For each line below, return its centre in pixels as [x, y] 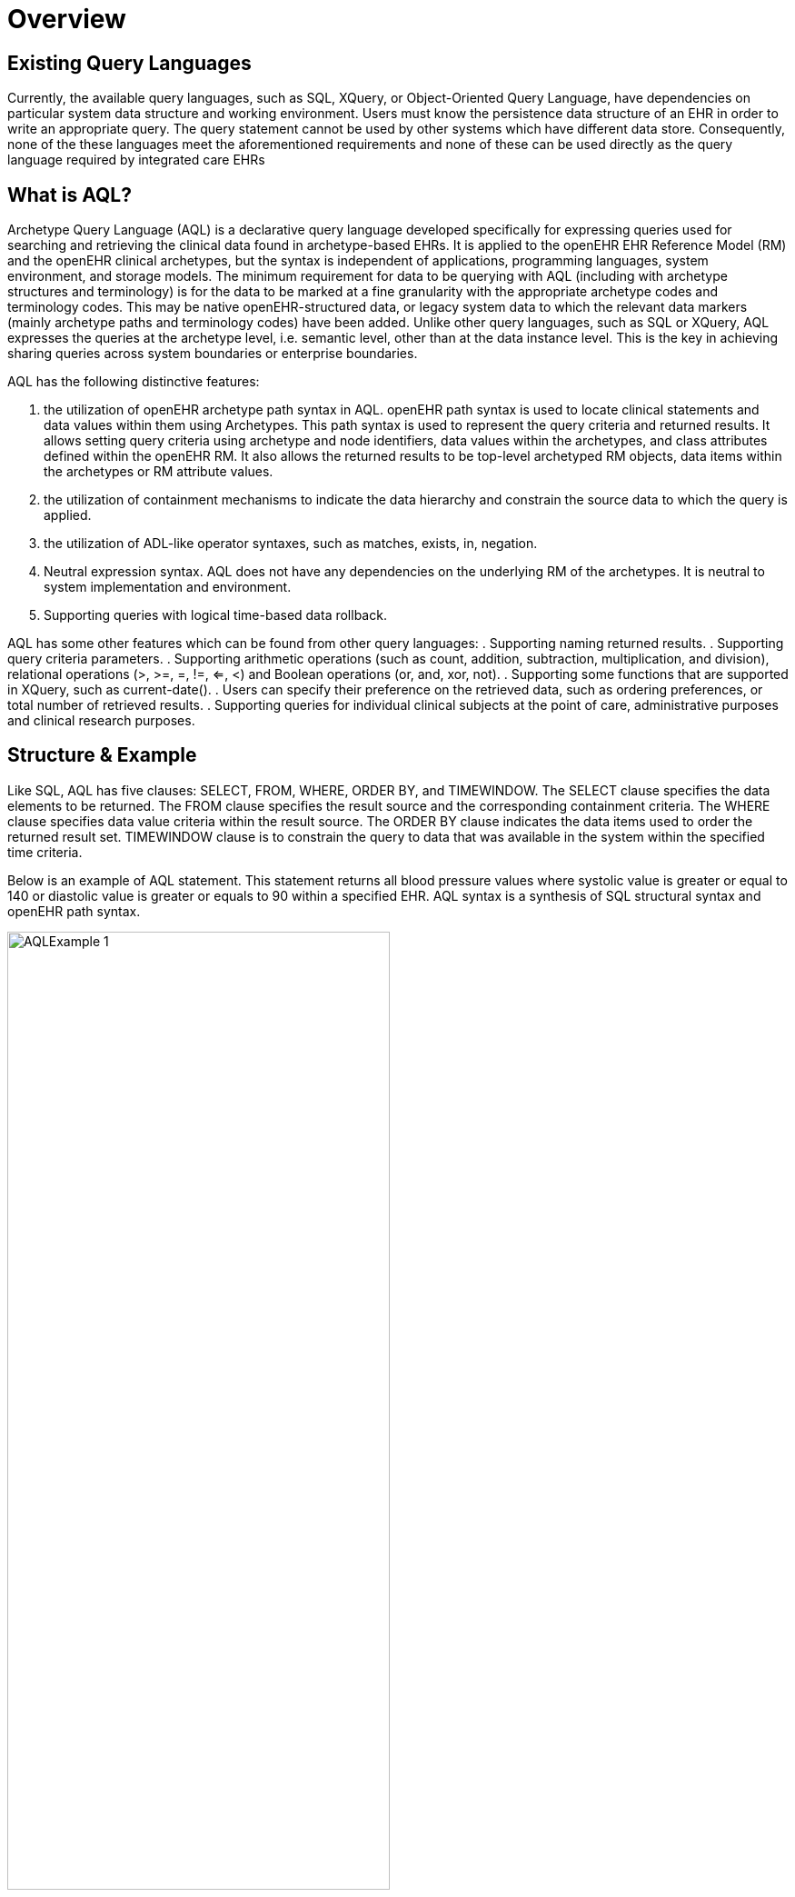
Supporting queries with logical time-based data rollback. [215, 615]
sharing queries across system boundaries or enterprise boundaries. [213, 354]
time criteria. [45, 852]
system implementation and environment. [168, 587]
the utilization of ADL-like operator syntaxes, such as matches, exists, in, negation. [291, 544]
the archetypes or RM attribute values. [159, 472]
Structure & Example [102, 755]
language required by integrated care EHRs [136, 160]
